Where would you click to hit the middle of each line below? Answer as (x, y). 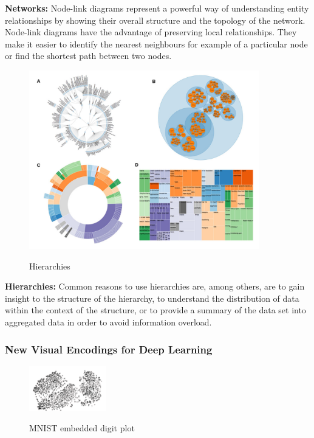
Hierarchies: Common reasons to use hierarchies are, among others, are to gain (155, 286)
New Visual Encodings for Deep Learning (109, 349)
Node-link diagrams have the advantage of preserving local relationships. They (151, 32)
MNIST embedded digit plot (82, 428)
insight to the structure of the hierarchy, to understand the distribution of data (152, 298)
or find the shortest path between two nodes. (88, 56)
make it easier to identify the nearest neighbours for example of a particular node (156, 43)
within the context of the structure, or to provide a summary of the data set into (155, 310)
